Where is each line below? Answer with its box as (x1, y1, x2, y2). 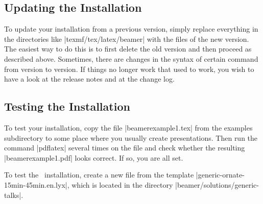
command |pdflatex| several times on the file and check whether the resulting (4, 142, 245, 153)
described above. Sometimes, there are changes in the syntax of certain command (4, 53, 258, 64)
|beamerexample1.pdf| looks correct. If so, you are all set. (4, 152, 183, 163)
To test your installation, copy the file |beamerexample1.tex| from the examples (4, 122, 253, 133)
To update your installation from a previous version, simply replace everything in (4, 23, 258, 34)
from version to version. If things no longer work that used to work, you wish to (4, 63, 254, 74)
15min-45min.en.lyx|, (4, 179, 69, 190)
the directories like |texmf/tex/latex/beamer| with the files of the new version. (4, 33, 249, 44)
